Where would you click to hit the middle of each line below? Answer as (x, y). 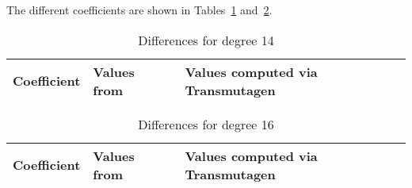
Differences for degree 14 (206, 40)
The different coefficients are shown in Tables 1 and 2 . (139, 10)
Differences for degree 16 (206, 124)
